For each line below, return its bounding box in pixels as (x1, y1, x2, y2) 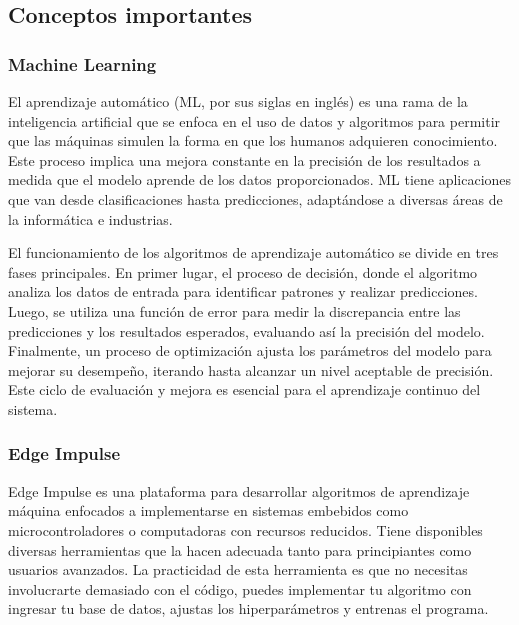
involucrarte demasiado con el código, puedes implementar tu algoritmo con (8, 578, 472, 599)
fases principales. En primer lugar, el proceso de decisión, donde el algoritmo (8, 261, 478, 282)
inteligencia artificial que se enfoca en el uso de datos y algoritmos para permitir (8, 110, 501, 131)
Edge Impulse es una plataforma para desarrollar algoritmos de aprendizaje (8, 480, 470, 501)
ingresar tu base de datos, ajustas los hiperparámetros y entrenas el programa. (8, 598, 489, 619)
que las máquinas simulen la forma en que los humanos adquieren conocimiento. (8, 130, 498, 151)
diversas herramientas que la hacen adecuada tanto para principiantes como (8, 539, 472, 560)
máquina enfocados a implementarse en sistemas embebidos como (8, 500, 409, 521)
